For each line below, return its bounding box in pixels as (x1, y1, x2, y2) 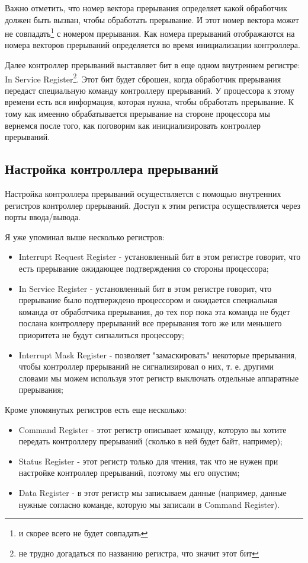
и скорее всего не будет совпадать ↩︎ (18, 527, 148, 539)
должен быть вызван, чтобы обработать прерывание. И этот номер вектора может (5, 13, 299, 26)
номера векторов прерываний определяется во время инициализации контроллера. (5, 39, 300, 51)
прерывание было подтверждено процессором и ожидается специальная (18, 294, 277, 306)
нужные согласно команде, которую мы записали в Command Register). (18, 498, 280, 510)
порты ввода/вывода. (5, 211, 81, 223)
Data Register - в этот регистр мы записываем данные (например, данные (18, 486, 287, 498)
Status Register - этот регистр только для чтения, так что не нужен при (18, 454, 278, 467)
